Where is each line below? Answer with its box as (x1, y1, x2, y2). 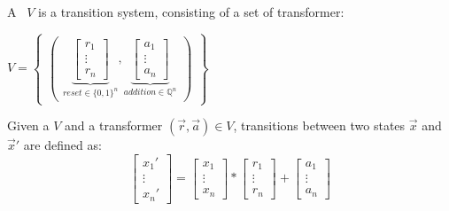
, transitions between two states (233, 116, 406, 135)
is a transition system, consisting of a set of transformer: (38, 2, 344, 20)
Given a (7, 116, 50, 135)
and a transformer (65, 116, 163, 135)
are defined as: (23, 136, 102, 154)
